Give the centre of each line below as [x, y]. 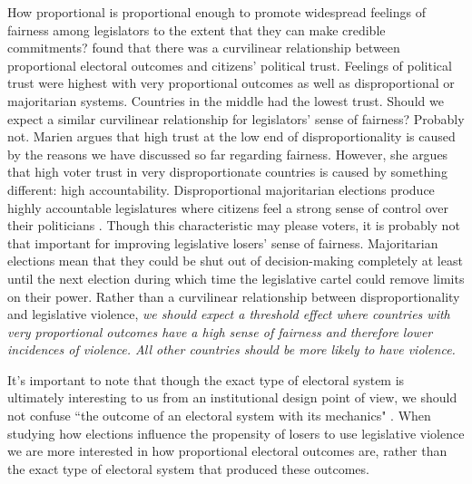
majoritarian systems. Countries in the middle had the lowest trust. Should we [226, 100]
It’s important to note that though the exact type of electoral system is [206, 379]
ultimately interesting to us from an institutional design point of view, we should [232, 397]
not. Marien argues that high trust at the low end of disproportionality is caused [231, 136]
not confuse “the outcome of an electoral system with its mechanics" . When [219, 416]
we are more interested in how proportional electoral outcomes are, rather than [227, 451]
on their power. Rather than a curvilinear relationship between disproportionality [234, 296]
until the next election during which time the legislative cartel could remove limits [236, 278]
